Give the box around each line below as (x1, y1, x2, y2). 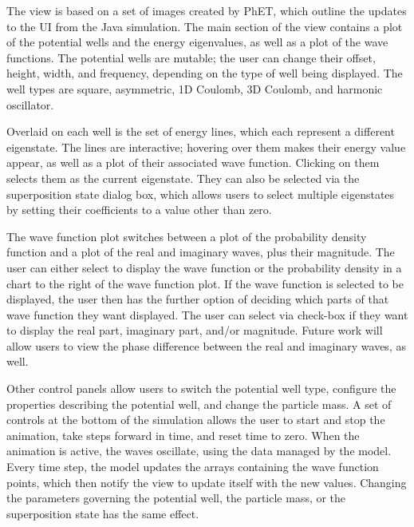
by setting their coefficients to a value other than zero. (6, 201, 272, 218)
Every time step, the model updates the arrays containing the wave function (6, 458, 379, 475)
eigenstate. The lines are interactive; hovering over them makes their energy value (6, 138, 406, 155)
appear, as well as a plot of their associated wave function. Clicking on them (6, 154, 380, 171)
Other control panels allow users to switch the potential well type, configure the (6, 380, 396, 397)
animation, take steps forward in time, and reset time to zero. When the (6, 426, 360, 443)
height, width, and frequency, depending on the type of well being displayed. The (6, 65, 403, 81)
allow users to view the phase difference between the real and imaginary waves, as (6, 337, 406, 354)
